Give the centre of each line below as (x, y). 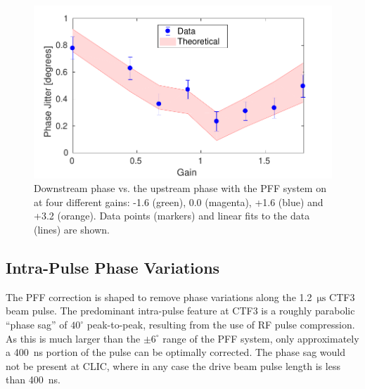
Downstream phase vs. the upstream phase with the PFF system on (180, 188)
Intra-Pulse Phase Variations (113, 268)
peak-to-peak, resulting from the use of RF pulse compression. (221, 325)
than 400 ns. (33, 380)
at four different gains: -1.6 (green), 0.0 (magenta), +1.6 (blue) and (179, 202)
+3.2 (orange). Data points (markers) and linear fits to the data (172, 216)
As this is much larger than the (73, 338)
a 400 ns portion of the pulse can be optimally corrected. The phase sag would (176, 352)
